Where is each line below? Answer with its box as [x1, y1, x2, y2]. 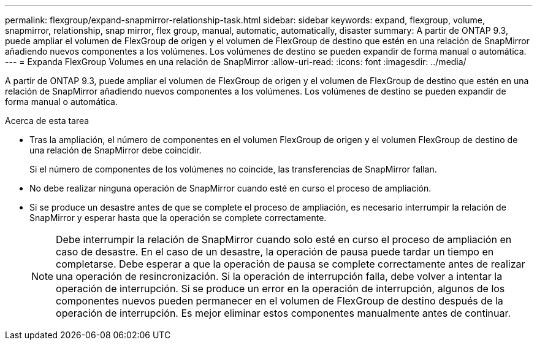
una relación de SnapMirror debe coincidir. [29, 145, 202, 155]
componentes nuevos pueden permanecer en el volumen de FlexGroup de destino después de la [56, 295, 503, 307]
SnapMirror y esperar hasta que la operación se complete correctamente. [29, 212, 327, 223]
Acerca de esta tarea [5, 115, 89, 126]
